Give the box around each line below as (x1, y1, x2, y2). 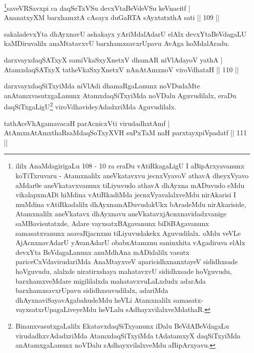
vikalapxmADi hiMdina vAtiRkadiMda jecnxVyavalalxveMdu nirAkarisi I (15, 189, 236, 200)
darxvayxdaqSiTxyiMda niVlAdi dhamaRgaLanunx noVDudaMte (4, 81, 200, 91)
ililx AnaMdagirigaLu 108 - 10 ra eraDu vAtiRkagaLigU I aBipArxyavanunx (15, 161, 245, 171)
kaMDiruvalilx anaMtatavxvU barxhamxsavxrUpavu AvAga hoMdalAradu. (4, 38, 230, 48)
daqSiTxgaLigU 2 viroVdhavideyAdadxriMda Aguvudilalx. (4, 100, 176, 112)
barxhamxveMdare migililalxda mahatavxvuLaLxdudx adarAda (15, 275, 206, 286)
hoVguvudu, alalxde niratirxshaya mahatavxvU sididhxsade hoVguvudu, (15, 266, 232, 276)
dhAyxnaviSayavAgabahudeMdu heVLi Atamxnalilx (15, 294, 171, 305)
